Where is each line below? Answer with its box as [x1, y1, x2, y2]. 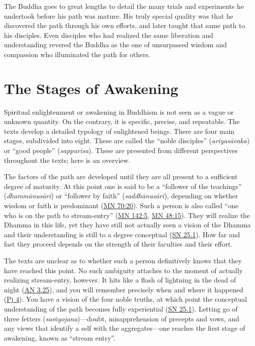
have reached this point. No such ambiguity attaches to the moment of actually [4, 265, 243, 275]
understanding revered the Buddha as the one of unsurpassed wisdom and [4, 39, 227, 50]
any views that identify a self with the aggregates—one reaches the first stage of [4, 323, 246, 333]
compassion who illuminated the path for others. [4, 49, 151, 59]
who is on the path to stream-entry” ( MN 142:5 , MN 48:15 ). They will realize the [4, 210, 250, 220]
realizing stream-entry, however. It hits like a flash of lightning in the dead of [4, 275, 236, 285]
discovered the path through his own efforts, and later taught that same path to [4, 20, 245, 31]
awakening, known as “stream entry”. [4, 332, 116, 343]
